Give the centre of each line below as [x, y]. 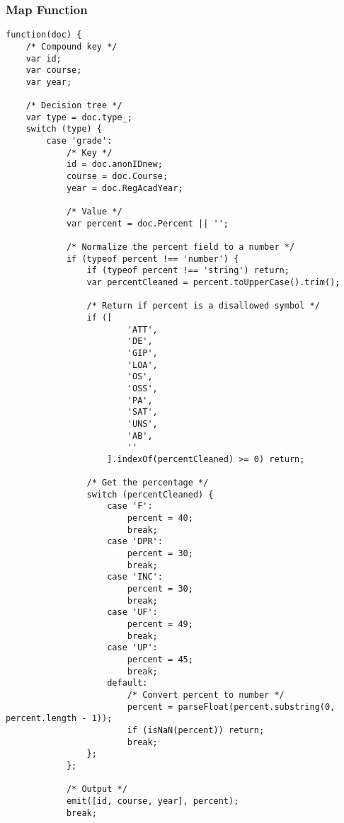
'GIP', [142, 353]
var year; [49, 82]
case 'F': [130, 506]
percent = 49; [160, 625]
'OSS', [142, 388]
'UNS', [142, 424]
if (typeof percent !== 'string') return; [188, 271]
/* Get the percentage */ [148, 483]
